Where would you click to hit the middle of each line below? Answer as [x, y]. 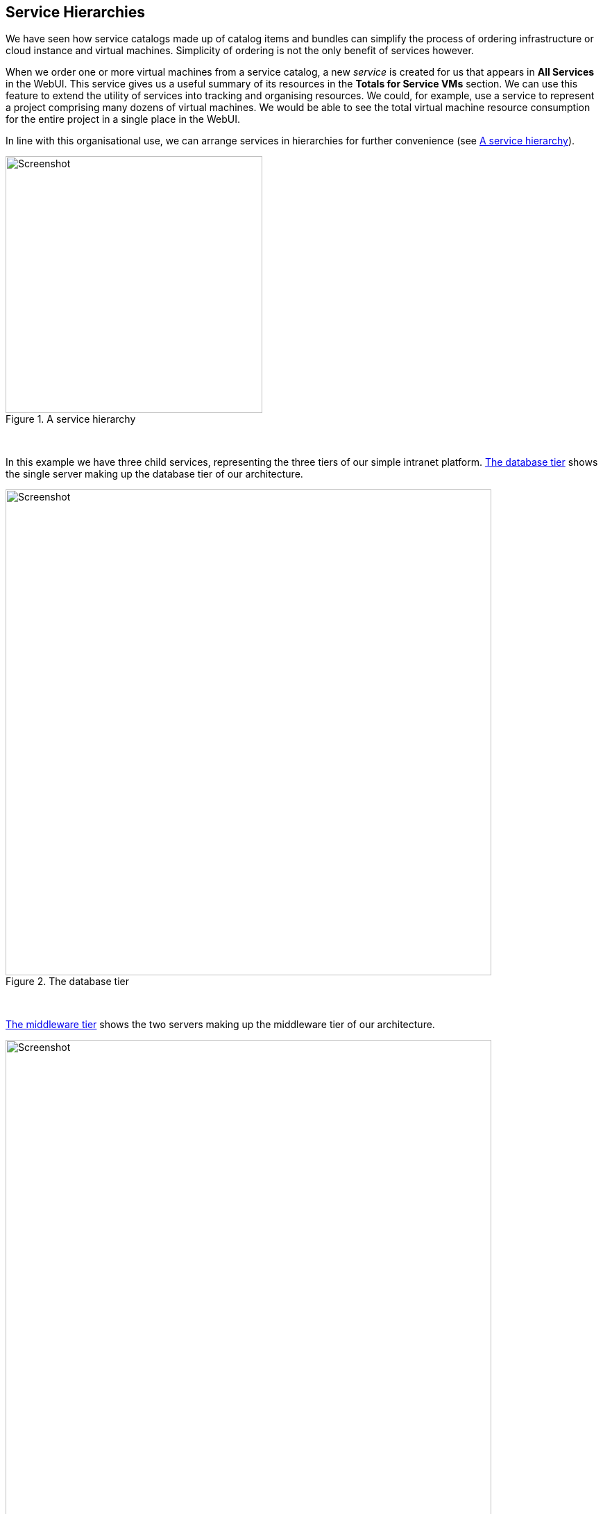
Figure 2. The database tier [67, 982]
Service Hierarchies [76, 12]
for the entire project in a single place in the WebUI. [123, 119]
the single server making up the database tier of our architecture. [154, 474]
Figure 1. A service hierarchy [71, 419]
